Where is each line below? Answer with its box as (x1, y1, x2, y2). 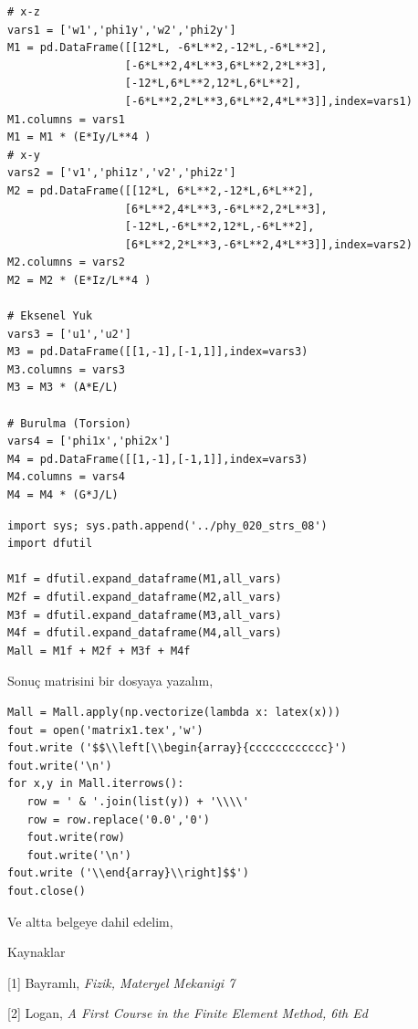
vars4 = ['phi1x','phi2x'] (7, 435, 171, 448)
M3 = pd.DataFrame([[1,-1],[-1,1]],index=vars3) (7, 345, 308, 359)
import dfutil (7, 537, 93, 551)
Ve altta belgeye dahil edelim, (7, 911, 173, 930)
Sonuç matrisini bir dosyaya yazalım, (7, 671, 214, 690)
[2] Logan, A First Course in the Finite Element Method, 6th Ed (7, 1003, 368, 1023)
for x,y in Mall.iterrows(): (7, 777, 184, 791)
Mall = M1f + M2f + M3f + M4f (7, 644, 191, 657)
